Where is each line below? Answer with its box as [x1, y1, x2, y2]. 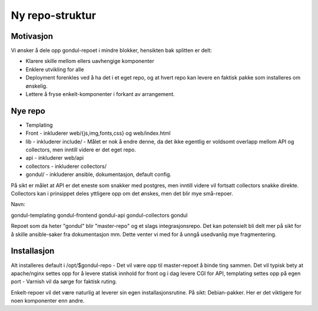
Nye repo [11, 106, 45, 116]
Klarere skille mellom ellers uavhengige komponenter [25, 58, 154, 65]
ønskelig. [25, 82, 48, 90]
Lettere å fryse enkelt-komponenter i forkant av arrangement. [25, 91, 175, 98]
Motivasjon [11, 31, 53, 41]
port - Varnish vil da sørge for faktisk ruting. [11, 278, 117, 285]
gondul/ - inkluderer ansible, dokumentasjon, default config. [25, 171, 172, 178]
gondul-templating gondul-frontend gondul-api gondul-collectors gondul [11, 211, 188, 219]
